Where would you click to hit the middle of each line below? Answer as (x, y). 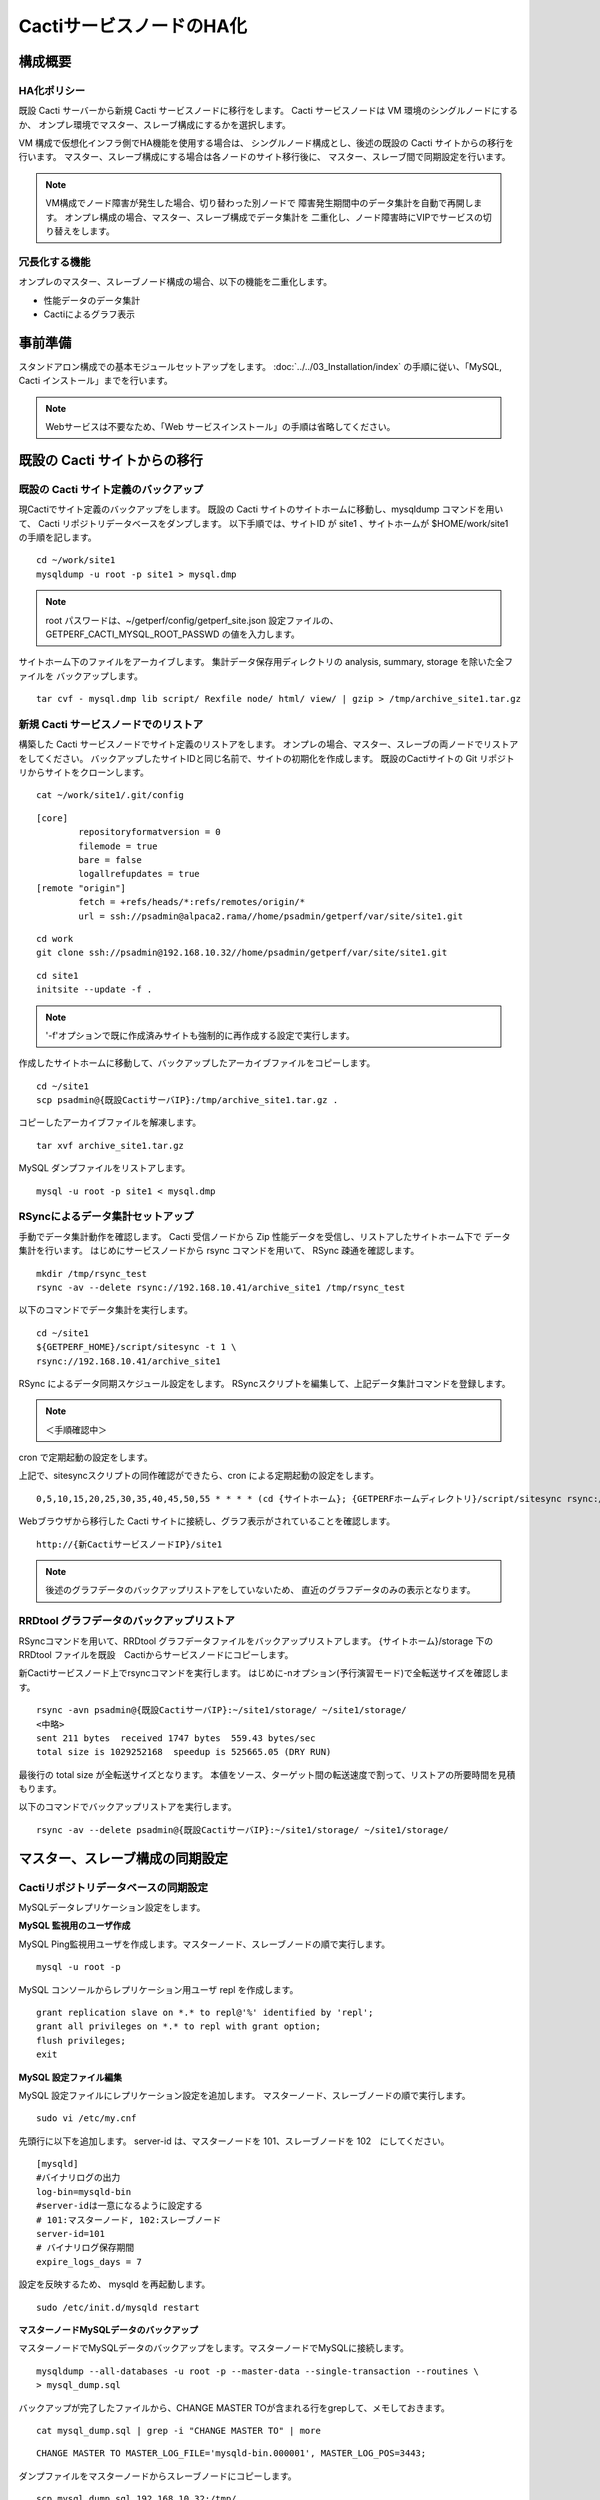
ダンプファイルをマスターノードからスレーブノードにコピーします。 (157, 2476)
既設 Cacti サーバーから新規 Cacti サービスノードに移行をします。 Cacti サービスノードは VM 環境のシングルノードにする (268, 111)
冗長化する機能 (54, 262)
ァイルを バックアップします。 (81, 676)
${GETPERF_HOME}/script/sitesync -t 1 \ (136, 1347)
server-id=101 (70, 2234)
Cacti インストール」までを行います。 (96, 381)
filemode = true (118, 846)
